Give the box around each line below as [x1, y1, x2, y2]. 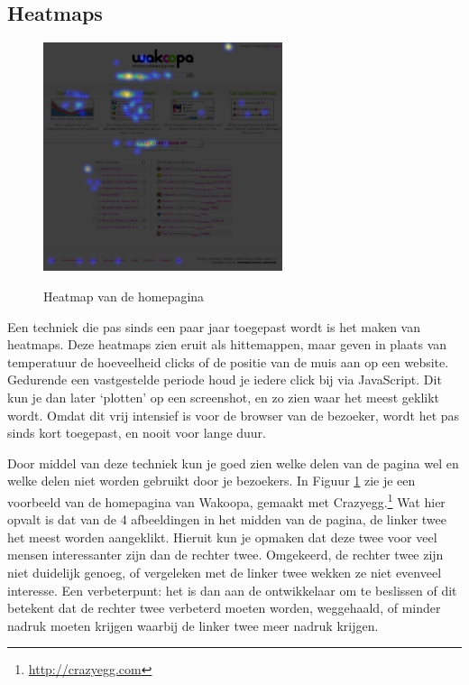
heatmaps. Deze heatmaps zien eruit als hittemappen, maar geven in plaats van [7, 335, 447, 354]
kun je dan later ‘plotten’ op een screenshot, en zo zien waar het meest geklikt [7, 387, 440, 406]
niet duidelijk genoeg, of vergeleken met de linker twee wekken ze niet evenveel [7, 562, 442, 581]
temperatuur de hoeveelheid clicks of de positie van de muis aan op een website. [7, 352, 449, 371]
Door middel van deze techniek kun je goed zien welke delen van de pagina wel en [7, 453, 459, 472]
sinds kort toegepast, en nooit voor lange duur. [7, 423, 266, 442]
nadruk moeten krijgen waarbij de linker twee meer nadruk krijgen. [7, 616, 379, 634]
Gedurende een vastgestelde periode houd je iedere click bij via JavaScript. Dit [7, 370, 442, 389]
